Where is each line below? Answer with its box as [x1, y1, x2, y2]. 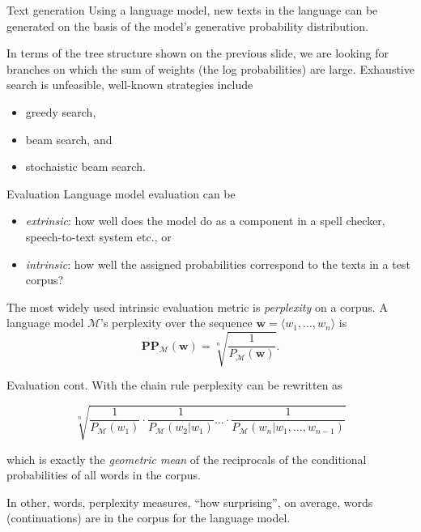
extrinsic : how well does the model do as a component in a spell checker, [25, 212, 385, 229]
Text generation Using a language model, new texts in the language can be [6, 2, 378, 18]
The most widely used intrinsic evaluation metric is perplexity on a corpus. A [6, 298, 388, 315]
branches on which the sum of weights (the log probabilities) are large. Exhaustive [6, 60, 415, 77]
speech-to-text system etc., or [25, 228, 172, 245]
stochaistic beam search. [25, 158, 146, 175]
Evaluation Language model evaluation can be [6, 185, 236, 202]
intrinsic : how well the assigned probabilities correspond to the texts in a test [25, 255, 410, 272]
